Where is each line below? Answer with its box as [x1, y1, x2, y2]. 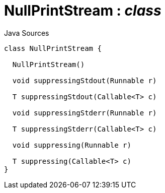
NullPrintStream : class [4, 2, 161, 19]
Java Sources [4, 28, 49, 37]
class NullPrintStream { [4, 44, 102, 52]
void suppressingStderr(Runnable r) [12, 108, 157, 117]
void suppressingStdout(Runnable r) [12, 76, 157, 85]
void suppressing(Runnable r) [12, 141, 131, 149]
